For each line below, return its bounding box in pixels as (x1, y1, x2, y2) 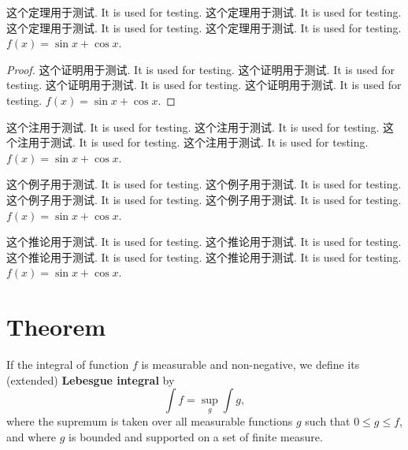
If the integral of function (6, 356, 129, 373)
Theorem (6, 311, 106, 343)
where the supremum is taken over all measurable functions (6, 413, 293, 430)
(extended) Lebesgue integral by (6, 371, 175, 388)
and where (6, 429, 57, 445)
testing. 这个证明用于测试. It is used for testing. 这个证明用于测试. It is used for (6, 76, 402, 93)
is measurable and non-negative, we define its (141, 356, 360, 373)
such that (305, 413, 351, 430)
